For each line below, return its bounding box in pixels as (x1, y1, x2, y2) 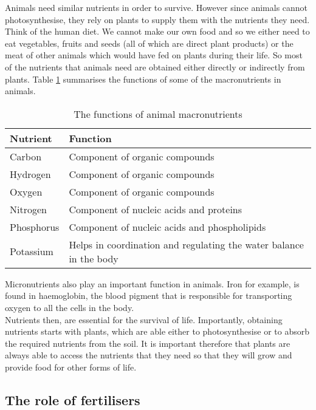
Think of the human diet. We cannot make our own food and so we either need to (5, 25, 310, 38)
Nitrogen (10, 202, 47, 216)
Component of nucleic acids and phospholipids (69, 219, 266, 234)
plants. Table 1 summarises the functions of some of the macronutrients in (5, 72, 281, 85)
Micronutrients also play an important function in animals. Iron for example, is (5, 277, 300, 290)
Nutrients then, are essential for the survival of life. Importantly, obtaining (5, 313, 283, 326)
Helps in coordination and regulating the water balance (69, 237, 304, 251)
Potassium (10, 244, 53, 259)
